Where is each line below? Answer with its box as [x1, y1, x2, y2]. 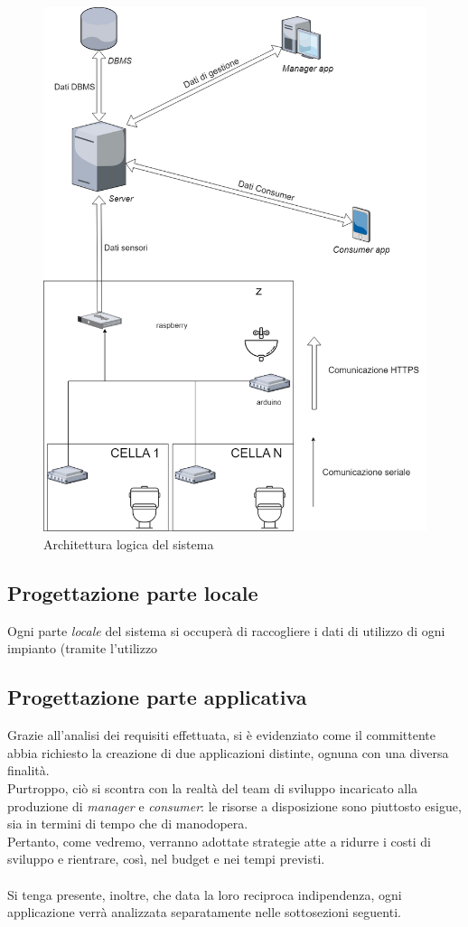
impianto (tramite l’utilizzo [7, 639, 158, 658]
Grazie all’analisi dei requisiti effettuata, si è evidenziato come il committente [7, 726, 436, 744]
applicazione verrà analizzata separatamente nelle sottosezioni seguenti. [7, 903, 401, 922]
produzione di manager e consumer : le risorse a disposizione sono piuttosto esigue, [7, 796, 462, 815]
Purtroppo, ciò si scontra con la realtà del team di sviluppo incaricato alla [7, 779, 418, 797]
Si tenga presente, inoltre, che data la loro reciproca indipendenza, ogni [7, 885, 402, 904]
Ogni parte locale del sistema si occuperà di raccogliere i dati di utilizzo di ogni [7, 621, 445, 640]
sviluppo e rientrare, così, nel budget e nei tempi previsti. [7, 849, 325, 868]
